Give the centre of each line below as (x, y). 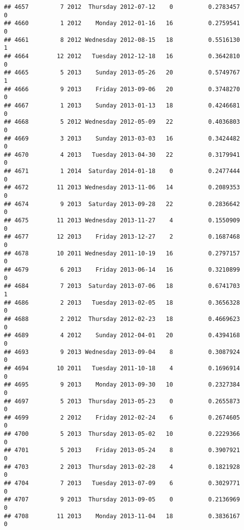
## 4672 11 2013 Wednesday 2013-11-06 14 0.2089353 (122, 188)
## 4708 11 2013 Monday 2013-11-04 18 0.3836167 (122, 516)
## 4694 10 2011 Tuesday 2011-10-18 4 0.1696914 (122, 368)
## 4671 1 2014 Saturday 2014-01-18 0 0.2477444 (122, 171)
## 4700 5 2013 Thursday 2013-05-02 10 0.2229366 (122, 434)
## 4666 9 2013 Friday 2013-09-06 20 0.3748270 (122, 89)
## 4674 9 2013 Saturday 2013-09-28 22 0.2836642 (122, 204)
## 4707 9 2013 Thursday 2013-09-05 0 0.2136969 (122, 500)
